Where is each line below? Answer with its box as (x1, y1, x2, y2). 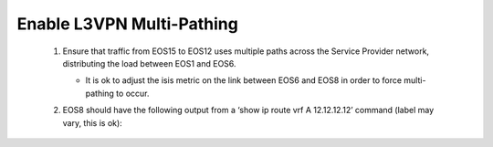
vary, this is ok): (62, 117, 122, 128)
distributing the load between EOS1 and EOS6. (62, 58, 236, 68)
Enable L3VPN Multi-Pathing (16, 14, 239, 34)
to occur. (115, 88, 150, 99)
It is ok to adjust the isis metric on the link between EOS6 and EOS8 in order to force (85, 75, 402, 86)
